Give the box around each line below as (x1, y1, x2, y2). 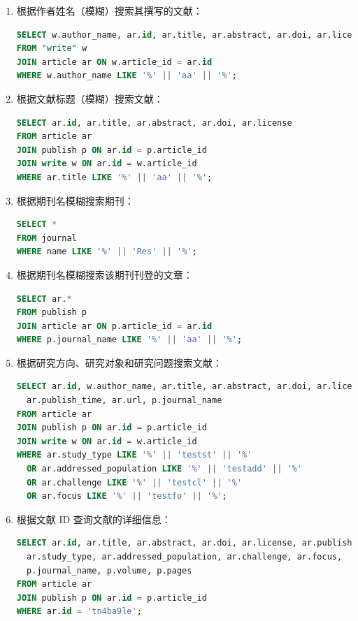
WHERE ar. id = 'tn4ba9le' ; (16, 606, 142, 617)
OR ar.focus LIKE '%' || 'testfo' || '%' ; (27, 491, 227, 502)
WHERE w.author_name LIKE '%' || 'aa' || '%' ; (16, 71, 237, 81)
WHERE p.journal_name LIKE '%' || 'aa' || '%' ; (16, 335, 243, 345)
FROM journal (16, 233, 77, 243)
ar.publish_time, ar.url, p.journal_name (27, 395, 222, 406)
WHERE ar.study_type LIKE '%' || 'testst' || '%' (16, 450, 252, 460)
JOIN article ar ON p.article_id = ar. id (16, 321, 213, 331)
